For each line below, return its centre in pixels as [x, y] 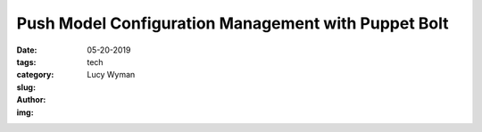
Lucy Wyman [111, 75]
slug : [26, 87]
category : [35, 75]
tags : [26, 62]
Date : [27, 50]
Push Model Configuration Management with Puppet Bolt [233, 23]
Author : [31, 100]
